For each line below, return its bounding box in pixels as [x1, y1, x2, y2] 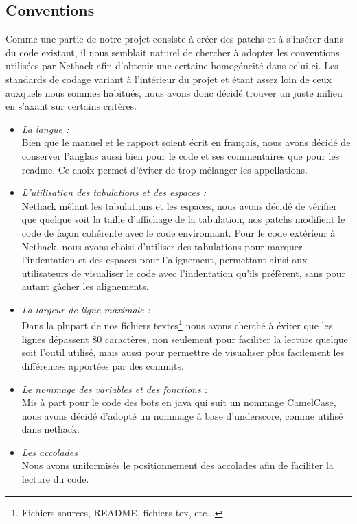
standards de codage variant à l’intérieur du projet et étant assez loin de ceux [5, 71, 332, 86]
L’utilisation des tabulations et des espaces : [21, 185, 207, 200]
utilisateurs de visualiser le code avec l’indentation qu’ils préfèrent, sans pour [21, 265, 346, 280]
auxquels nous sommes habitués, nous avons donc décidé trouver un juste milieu [5, 85, 343, 99]
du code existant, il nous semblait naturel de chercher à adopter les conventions [5, 45, 340, 59]
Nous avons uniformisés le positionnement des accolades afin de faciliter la [21, 458, 334, 473]
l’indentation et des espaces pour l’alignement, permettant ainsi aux [21, 252, 308, 267]
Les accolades [21, 444, 78, 459]
